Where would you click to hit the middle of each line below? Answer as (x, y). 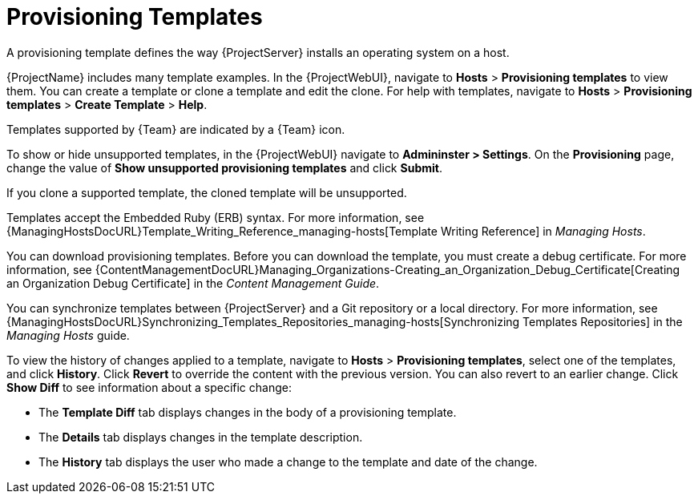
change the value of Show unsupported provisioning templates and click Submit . (224, 167)
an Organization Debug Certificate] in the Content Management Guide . (193, 283)
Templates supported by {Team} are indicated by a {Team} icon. (176, 129)
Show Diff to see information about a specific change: (149, 387)
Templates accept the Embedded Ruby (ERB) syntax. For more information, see (216, 217)
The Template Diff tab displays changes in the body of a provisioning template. (248, 412)
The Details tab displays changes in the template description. (201, 437)
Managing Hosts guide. (68, 335)
